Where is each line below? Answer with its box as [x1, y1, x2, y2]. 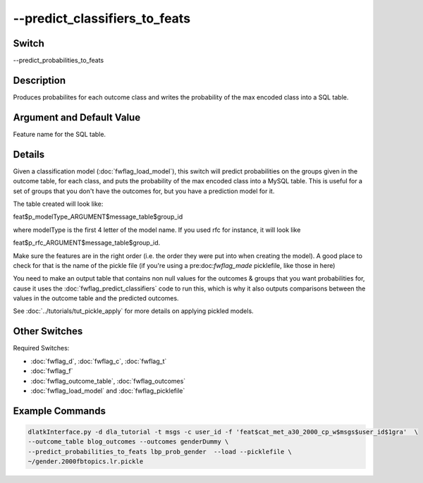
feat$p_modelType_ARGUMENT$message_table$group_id [13, 212, 183, 221]
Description [13, 74, 66, 86]
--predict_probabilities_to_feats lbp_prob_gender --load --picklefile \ [27, 448, 293, 456]
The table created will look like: [13, 200, 104, 208]
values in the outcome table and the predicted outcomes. [13, 294, 179, 302]
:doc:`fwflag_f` [30, 367, 73, 375]
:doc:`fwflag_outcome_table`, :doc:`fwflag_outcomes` [30, 377, 186, 385]
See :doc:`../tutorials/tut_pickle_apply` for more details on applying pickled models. [13, 307, 254, 315]
